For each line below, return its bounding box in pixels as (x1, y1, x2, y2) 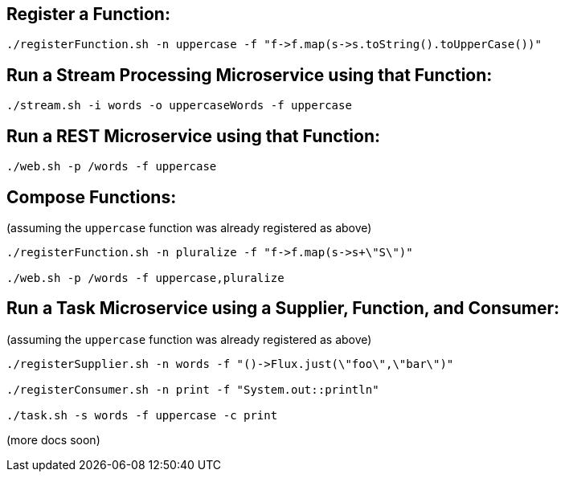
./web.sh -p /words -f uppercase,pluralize (6, 271, 285, 284)
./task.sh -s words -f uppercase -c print (6, 408, 278, 422)
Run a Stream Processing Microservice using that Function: (6, 64, 493, 85)
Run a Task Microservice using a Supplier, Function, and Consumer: (6, 298, 560, 319)
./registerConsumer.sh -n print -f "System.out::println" (6, 382, 379, 396)
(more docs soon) (6, 432, 100, 447)
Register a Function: (6, 4, 170, 24)
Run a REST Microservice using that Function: (6, 125, 380, 146)
